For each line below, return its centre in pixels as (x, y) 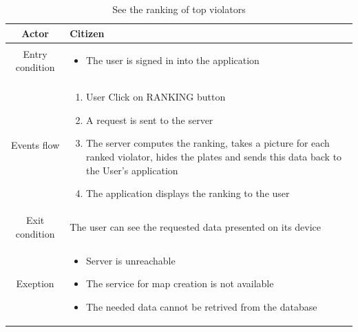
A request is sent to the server (150, 120)
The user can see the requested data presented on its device (196, 226)
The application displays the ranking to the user (188, 193)
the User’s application (132, 170)
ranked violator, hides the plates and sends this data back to (214, 157)
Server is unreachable (131, 260)
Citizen (87, 33)
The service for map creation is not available (180, 283)
